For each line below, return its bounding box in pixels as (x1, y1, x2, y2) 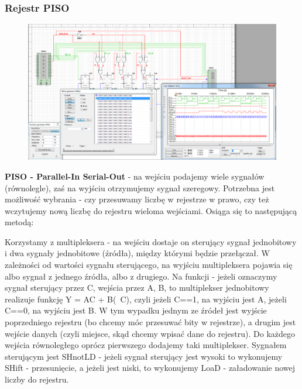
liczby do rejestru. (5, 373, 69, 385)
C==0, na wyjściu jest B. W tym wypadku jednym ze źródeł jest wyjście (5, 304, 267, 316)
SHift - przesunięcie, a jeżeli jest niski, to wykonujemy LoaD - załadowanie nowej (5, 362, 296, 374)
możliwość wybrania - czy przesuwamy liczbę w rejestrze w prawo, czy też (5, 193, 269, 205)
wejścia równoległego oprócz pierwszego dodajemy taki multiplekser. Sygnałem (5, 339, 287, 351)
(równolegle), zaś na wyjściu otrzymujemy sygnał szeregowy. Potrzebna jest (5, 181, 275, 194)
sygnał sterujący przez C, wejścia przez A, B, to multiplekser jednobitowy (5, 281, 269, 294)
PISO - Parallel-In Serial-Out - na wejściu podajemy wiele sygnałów (5, 170, 265, 182)
